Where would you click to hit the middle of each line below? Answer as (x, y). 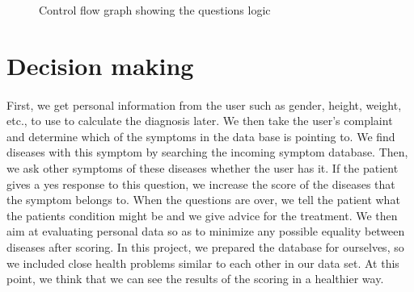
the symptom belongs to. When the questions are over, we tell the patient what (203, 200)
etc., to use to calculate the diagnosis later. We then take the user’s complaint (200, 121)
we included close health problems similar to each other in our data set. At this (203, 263)
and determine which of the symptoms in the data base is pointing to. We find (201, 136)
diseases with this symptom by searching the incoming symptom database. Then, (207, 152)
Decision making (100, 65)
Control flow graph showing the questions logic (155, 10)
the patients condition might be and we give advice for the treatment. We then (202, 215)
